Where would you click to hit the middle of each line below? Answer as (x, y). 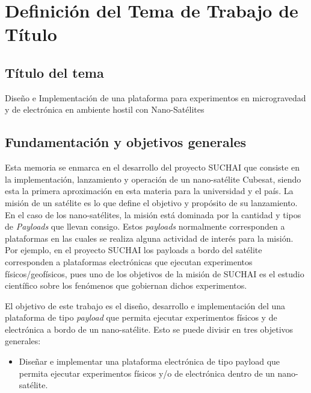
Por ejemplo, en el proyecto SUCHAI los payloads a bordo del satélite (134, 250)
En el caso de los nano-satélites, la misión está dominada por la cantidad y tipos (153, 214)
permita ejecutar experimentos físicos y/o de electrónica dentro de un (147, 373)
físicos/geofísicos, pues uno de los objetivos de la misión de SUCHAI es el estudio (155, 273)
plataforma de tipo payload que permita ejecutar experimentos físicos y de (141, 317)
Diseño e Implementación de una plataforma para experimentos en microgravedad (155, 97)
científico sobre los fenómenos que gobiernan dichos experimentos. (126, 285)
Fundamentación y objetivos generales (126, 142)
